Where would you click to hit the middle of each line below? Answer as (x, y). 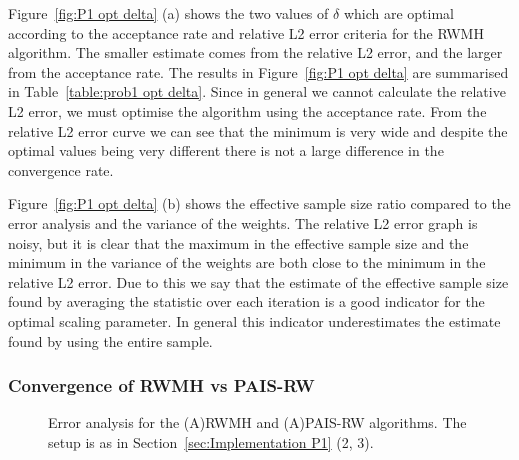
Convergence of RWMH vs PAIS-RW (161, 385)
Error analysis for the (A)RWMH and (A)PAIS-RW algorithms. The (257, 422)
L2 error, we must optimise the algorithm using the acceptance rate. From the (247, 110)
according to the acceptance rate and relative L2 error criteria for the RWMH (246, 32)
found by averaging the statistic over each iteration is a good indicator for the (246, 301)
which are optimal (398, 13)
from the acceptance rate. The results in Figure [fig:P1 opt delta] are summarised (258, 71)
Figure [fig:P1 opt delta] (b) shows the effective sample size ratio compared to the (259, 203)
